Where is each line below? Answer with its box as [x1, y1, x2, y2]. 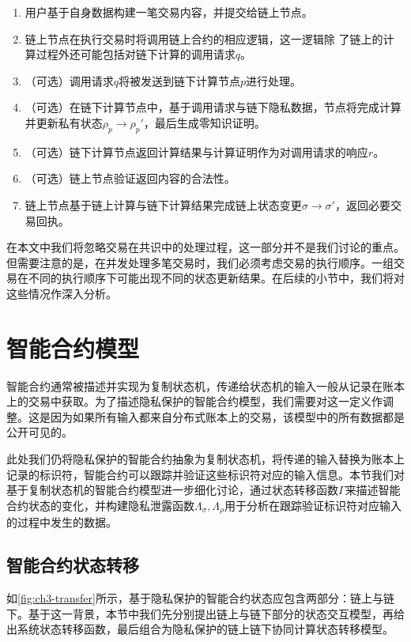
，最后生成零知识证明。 [143, 114, 266, 130]
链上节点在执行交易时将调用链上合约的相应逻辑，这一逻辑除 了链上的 [25, 30, 383, 47]
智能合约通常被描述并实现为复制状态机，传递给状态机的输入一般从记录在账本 [6, 377, 405, 394]
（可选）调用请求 [25, 72, 114, 89]
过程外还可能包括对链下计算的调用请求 [36, 46, 236, 62]
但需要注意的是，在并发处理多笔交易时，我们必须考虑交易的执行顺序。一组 [6, 254, 394, 270]
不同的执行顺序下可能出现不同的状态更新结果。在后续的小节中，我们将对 [28, 270, 405, 286]
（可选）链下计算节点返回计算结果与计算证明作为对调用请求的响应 [25, 143, 368, 160]
